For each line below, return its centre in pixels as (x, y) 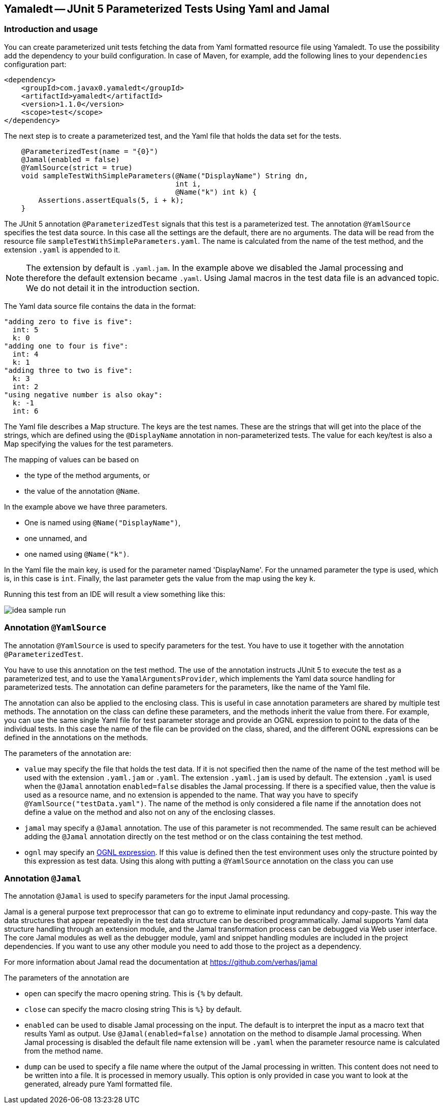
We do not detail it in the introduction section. (113, 288)
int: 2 (25, 386)
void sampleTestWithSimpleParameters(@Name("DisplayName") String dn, (165, 176)
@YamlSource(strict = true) (77, 167)
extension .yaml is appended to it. (62, 249)
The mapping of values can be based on (72, 459)
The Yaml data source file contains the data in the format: (100, 306)
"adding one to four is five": (66, 346)
